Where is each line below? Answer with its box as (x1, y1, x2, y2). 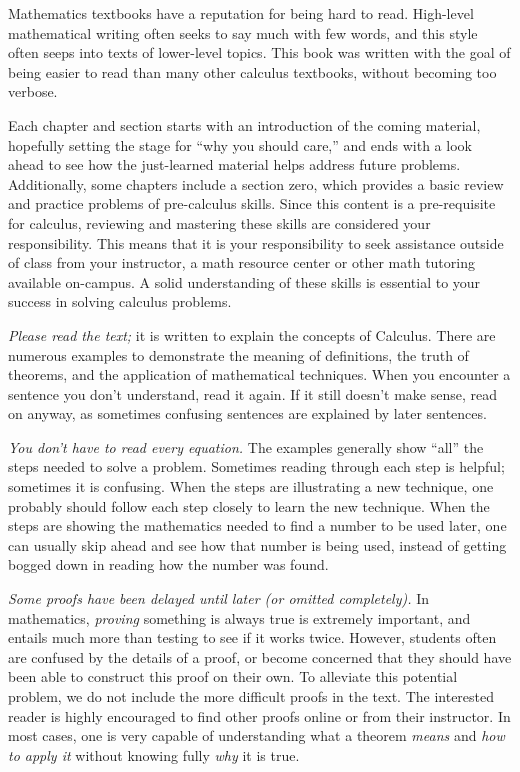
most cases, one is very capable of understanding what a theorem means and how (8, 725, 505, 746)
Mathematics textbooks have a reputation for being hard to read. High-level (8, 3, 474, 23)
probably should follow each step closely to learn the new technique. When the (8, 495, 490, 516)
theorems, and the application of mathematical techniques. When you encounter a (8, 364, 511, 385)
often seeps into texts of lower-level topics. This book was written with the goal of (8, 42, 511, 63)
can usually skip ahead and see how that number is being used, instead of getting (8, 534, 507, 555)
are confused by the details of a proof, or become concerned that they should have (8, 646, 512, 667)
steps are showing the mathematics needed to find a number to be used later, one (8, 515, 507, 536)
